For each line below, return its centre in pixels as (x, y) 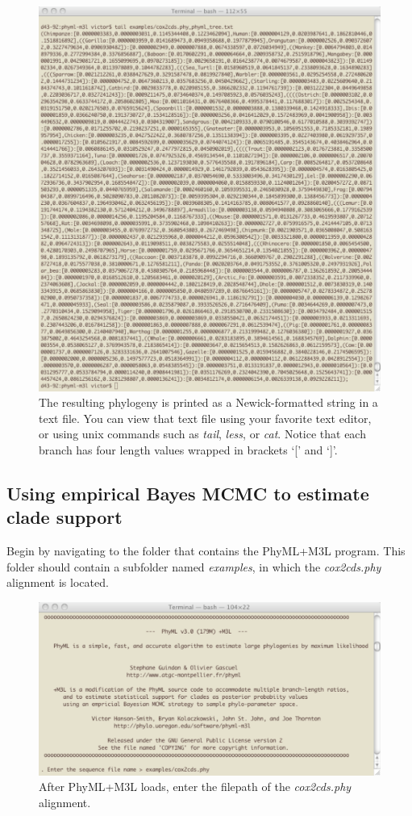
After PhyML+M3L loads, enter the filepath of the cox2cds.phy (195, 787)
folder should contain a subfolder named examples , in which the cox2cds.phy (194, 566)
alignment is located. (58, 582)
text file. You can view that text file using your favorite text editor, (205, 418)
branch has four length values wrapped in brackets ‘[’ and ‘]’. (188, 450)
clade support (65, 517)
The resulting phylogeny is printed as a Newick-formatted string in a (208, 402)
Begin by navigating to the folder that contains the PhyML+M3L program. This (206, 551)
